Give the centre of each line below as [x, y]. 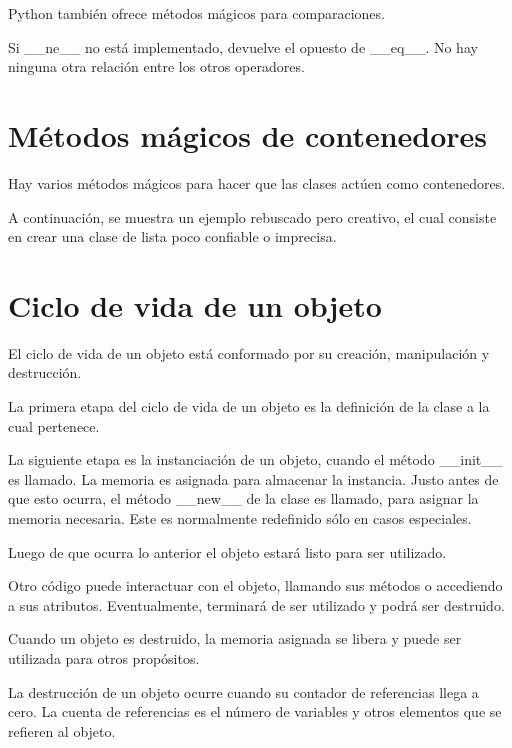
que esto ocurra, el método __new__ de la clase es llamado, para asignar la [243, 498]
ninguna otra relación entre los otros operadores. [156, 66]
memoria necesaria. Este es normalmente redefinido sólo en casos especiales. [240, 517]
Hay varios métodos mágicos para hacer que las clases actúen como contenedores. [257, 182]
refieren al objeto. [62, 730]
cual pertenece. [54, 425]
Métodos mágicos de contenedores [248, 134]
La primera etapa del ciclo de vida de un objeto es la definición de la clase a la [249, 406]
